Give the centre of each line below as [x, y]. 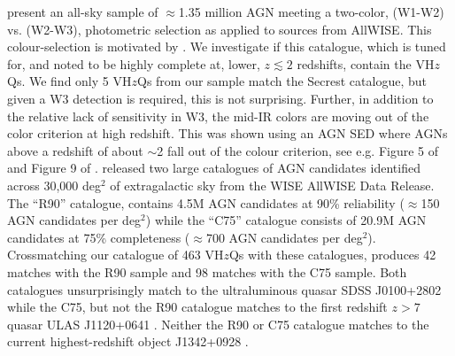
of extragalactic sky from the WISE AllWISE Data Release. [272, 185]
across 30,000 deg [54, 185]
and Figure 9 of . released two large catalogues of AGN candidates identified [214, 168]
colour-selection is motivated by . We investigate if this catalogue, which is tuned [227, 46]
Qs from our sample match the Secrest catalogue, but [282, 81]
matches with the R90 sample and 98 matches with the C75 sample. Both [207, 271]
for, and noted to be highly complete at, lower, [134, 63]
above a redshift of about [75, 150]
